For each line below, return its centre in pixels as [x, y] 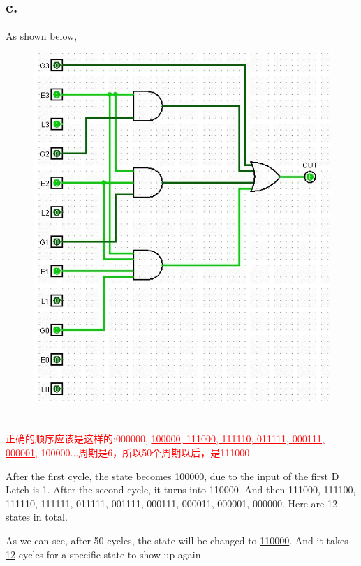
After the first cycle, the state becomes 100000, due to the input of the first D [172, 476]
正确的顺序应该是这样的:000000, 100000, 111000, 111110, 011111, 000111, [165, 439]
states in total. [37, 517]
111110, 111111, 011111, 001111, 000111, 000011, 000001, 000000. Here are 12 [171, 503]
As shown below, [42, 36]
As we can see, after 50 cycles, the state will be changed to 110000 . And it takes [177, 540]
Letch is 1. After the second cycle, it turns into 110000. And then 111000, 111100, [181, 490]
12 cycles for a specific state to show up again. [105, 554]
